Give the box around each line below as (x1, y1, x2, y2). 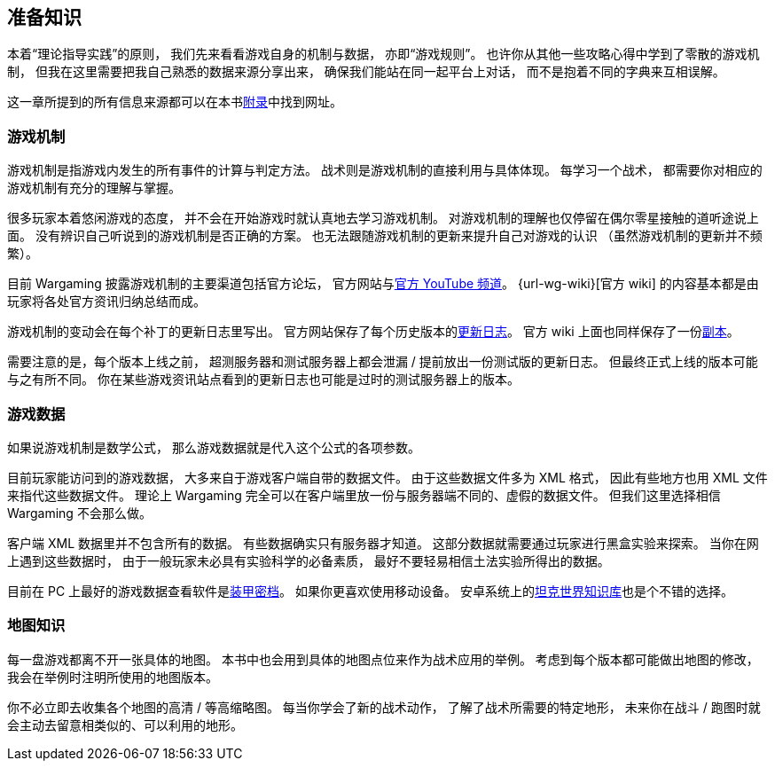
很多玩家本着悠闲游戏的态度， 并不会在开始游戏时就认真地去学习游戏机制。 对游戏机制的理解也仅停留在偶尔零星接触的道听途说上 (7, 210, 759, 226)
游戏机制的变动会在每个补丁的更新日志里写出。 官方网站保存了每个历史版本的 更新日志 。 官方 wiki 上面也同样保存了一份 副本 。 (7, 324, 740, 340)
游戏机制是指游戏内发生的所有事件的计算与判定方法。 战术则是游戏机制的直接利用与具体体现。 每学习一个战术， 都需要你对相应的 (7, 162, 763, 178)
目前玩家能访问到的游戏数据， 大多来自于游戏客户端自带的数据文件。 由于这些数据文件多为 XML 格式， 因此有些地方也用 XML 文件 (7, 469, 768, 485)
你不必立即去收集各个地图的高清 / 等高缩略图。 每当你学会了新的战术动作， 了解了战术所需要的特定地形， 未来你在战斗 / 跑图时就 (7, 699, 761, 715)
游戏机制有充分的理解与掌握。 (7, 180, 181, 196)
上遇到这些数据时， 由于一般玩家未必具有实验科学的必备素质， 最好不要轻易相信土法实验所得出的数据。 (7, 552, 610, 568)
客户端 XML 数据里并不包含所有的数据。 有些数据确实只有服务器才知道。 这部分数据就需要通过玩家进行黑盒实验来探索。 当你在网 (7, 535, 759, 551)
